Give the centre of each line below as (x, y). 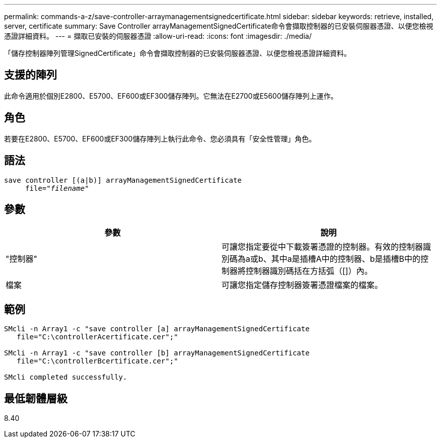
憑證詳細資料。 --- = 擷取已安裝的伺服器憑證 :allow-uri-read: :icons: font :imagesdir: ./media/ (158, 36)
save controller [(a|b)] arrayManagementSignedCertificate (123, 180)
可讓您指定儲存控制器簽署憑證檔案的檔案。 (302, 285)
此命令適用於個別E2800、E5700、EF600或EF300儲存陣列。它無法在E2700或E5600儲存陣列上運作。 (171, 96)
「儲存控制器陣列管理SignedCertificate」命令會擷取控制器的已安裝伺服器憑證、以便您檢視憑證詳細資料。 (177, 53)
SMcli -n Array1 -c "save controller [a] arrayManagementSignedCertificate (157, 329)
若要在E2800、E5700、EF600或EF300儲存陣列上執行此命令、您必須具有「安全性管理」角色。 (160, 138)
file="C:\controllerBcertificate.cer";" (97, 361)
